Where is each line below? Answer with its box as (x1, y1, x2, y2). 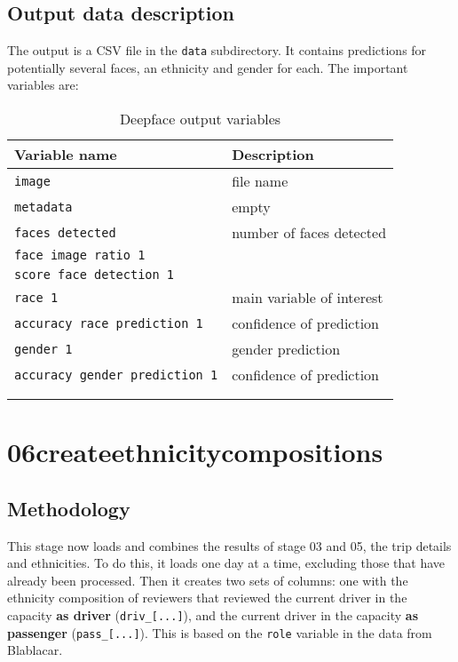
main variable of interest (232, 287, 383, 308)
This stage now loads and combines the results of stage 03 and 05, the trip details (7, 536, 452, 554)
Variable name (14, 144, 117, 165)
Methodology (7, 494, 130, 522)
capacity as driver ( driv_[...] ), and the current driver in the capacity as (7, 606, 418, 624)
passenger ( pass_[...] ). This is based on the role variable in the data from (7, 623, 432, 642)
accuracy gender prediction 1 (14, 367, 218, 382)
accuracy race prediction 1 (14, 315, 203, 331)
